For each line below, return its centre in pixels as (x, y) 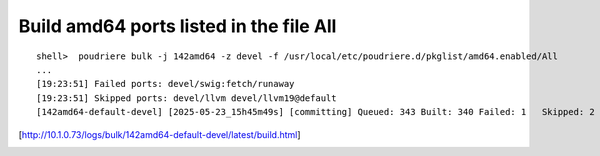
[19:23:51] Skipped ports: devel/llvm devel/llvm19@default (186, 98)
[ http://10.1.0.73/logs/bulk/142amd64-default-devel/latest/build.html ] (159, 134)
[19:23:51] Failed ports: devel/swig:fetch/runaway (165, 84)
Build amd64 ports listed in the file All (177, 26)
